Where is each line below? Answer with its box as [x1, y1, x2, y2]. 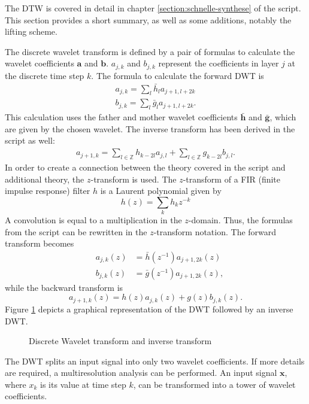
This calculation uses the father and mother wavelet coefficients [5, 111, 238, 123]
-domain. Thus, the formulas [188, 214, 293, 226]
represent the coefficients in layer [158, 57, 279, 69]
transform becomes [5, 237, 74, 250]
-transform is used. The [90, 172, 177, 185]
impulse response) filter [5, 184, 90, 197]
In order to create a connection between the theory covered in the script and [5, 160, 286, 173]
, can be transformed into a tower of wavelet [133, 378, 296, 390]
